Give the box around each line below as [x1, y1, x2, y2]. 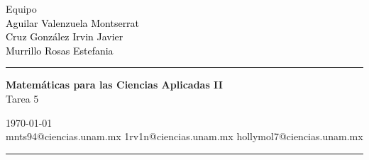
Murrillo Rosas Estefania [6, 42, 114, 57]
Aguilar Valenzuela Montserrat [6, 15, 140, 30]
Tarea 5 [6, 91, 39, 105]
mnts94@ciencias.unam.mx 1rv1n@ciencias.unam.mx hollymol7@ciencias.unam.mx [6, 129, 363, 144]
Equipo [6, 1, 37, 16]
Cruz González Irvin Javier [6, 29, 123, 44]
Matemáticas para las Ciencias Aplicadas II [6, 77, 223, 92]
